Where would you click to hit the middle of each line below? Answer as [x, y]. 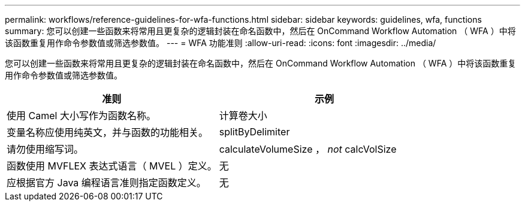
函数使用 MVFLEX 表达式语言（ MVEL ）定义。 [112, 166]
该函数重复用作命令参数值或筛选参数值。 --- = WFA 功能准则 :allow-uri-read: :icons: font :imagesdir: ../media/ [221, 43]
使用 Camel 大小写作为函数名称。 [81, 116]
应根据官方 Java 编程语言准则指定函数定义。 [106, 183]
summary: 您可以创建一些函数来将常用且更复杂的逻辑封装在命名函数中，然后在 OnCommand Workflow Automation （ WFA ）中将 [260, 31]
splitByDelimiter [254, 132]
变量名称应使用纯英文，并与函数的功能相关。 [108, 132]
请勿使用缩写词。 [45, 149]
